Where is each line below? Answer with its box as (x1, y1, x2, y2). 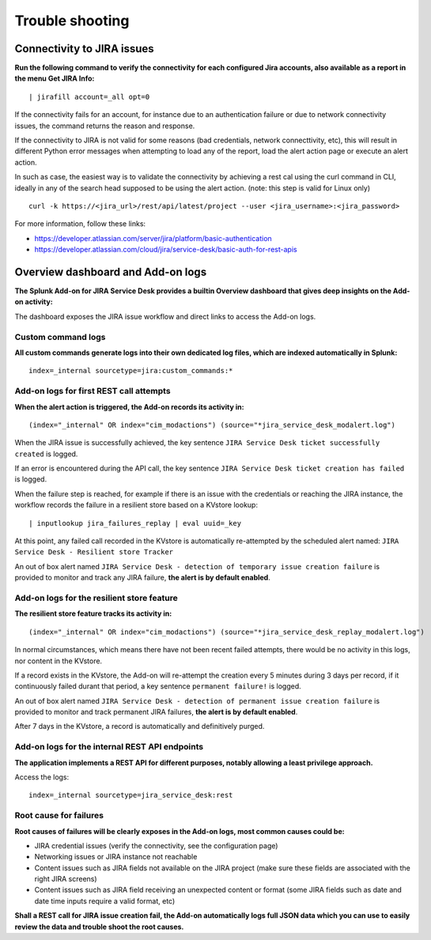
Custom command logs (14, 331, 106, 342)
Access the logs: (14, 772, 70, 782)
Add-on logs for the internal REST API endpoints (14, 742, 204, 753)
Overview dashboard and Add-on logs (14, 265, 207, 278)
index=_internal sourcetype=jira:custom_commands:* (28, 366, 233, 376)
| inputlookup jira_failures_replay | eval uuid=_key (28, 519, 241, 527)
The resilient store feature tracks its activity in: (14, 609, 172, 618)
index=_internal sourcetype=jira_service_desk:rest (28, 791, 233, 800)
